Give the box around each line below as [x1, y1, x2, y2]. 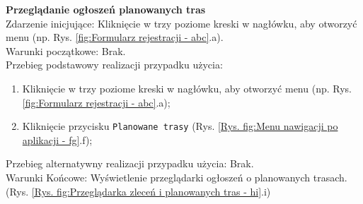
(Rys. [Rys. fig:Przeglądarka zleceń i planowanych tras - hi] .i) [6, 184, 271, 198]
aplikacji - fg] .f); [22, 132, 93, 147]
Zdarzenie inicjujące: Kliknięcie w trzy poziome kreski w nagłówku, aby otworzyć [6, 16, 357, 30]
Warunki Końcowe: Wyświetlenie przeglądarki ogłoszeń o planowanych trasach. [6, 170, 347, 184]
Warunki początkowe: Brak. [6, 43, 126, 58]
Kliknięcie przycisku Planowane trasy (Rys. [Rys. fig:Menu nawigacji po [22, 119, 338, 133]
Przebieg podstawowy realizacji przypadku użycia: [6, 57, 223, 72]
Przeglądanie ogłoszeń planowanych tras [6, 2, 206, 16]
